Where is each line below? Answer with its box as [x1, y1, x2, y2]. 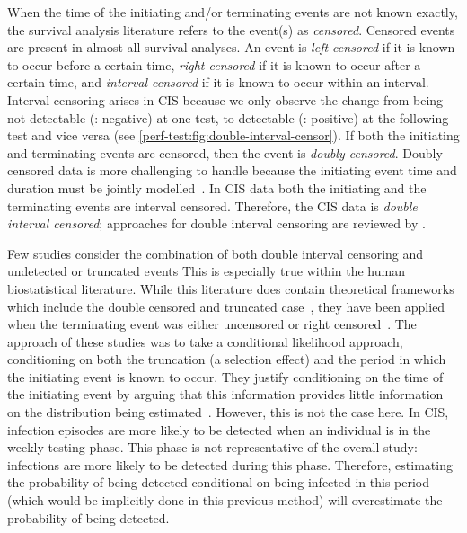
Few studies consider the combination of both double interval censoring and [7, 244, 424, 262]
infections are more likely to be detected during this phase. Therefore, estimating [7, 455, 453, 474]
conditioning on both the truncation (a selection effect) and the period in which [7, 350, 446, 369]
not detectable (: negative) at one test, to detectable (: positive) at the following [7, 108, 449, 127]
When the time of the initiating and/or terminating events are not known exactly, [7, 3, 458, 21]
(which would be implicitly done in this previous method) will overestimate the [7, 491, 443, 510]
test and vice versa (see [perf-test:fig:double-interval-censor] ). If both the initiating [7, 126, 460, 145]
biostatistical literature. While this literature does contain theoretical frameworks [7, 279, 454, 298]
